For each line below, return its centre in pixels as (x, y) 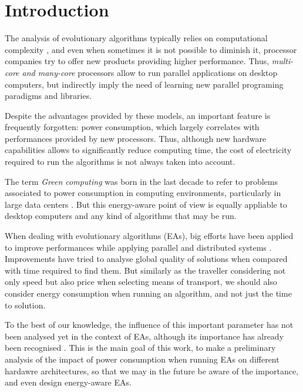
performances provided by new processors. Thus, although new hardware (136, 138)
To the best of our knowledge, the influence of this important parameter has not (149, 325)
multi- (282, 61)
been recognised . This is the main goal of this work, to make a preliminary (140, 348)
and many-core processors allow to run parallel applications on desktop (150, 72)
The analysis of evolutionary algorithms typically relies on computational (136, 38)
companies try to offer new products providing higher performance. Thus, (137, 61)
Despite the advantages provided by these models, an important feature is (138, 115)
